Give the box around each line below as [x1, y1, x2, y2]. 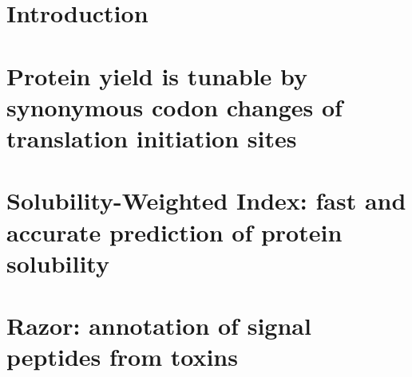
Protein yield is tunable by [6, 59, 308, 92]
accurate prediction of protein [6, 215, 343, 248]
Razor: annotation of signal [6, 309, 311, 342]
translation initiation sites [6, 121, 297, 154]
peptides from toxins [6, 340, 238, 373]
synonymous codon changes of [6, 90, 343, 123]
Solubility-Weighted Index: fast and [6, 184, 406, 217]
